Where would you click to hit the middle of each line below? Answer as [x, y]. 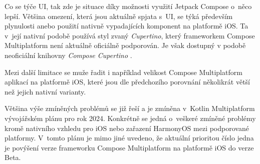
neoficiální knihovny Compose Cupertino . [68, 55]
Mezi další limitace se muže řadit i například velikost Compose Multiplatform [123, 72]
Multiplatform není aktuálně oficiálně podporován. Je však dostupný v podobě [125, 45]
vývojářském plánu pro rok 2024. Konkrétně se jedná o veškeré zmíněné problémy [130, 118]
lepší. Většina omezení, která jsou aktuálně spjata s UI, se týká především [119, 16]
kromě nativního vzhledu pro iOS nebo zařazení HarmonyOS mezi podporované [127, 128]
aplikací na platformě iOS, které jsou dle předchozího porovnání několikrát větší [127, 82]
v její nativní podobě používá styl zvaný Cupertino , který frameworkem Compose [130, 35]
